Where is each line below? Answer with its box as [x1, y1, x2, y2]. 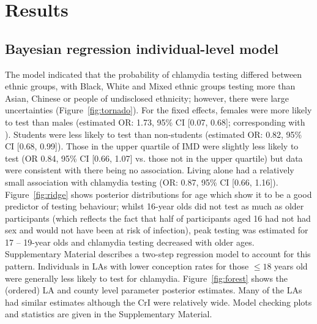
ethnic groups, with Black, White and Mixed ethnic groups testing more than [5, 80, 296, 92]
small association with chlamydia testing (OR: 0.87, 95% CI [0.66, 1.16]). [5, 175, 278, 188]
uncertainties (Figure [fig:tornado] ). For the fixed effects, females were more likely [5, 104, 312, 116]
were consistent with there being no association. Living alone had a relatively [5, 164, 294, 176]
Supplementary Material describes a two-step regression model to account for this [5, 247, 311, 260]
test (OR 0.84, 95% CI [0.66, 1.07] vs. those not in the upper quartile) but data [5, 151, 303, 164]
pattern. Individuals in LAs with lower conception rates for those [5, 260, 249, 273]
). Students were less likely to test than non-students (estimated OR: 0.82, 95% [5, 127, 302, 140]
